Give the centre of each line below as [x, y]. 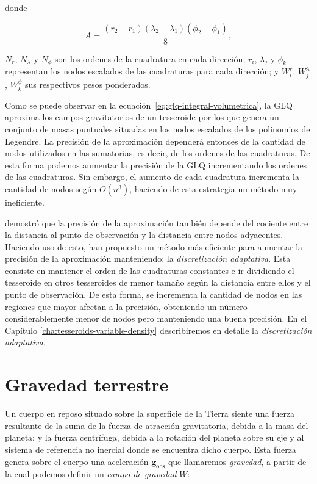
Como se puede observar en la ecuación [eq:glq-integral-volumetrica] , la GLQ [149, 105]
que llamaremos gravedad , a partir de [237, 461]
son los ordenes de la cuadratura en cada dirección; [150, 58]
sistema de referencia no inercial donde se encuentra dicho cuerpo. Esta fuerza [151, 449]
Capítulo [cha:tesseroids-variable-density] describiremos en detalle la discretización [158, 330]
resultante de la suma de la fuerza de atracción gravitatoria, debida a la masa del [157, 425]
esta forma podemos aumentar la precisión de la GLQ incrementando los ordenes [156, 164]
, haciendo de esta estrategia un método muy [213, 188]
